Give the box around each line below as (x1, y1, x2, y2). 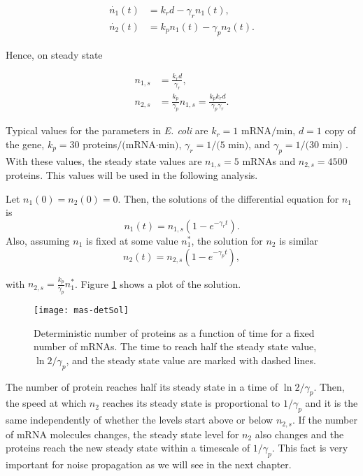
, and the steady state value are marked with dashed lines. (66, 352, 316, 367)
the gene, (6, 136, 45, 151)
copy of (325, 123, 356, 138)
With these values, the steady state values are (6, 153, 202, 168)
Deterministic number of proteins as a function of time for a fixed (34, 325, 315, 340)
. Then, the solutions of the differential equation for (118, 191, 339, 205)
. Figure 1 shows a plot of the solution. (74, 276, 241, 291)
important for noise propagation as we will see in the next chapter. (6, 457, 292, 472)
